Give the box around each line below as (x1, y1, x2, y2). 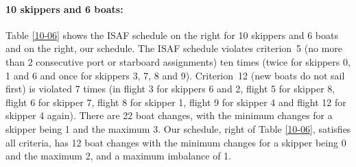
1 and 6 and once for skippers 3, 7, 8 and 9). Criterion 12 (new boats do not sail (5, 68, 345, 82)
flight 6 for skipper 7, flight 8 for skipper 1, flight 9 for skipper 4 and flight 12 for (5, 94, 346, 109)
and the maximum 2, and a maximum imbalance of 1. (5, 149, 231, 163)
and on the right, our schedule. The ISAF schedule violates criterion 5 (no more (5, 41, 343, 55)
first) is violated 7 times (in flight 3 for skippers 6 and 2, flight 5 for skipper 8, (5, 81, 335, 96)
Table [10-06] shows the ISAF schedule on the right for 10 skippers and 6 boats (5, 27, 338, 42)
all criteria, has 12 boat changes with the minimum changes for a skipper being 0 (5, 135, 346, 149)
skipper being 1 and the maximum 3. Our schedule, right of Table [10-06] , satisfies (5, 121, 351, 136)
